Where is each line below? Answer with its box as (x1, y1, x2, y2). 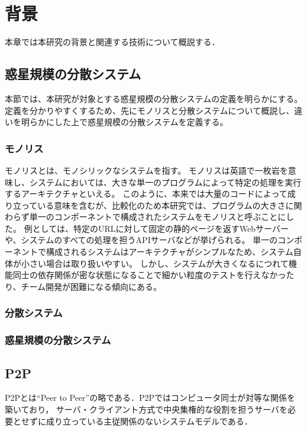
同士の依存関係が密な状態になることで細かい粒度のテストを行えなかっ (12, 269, 286, 281)
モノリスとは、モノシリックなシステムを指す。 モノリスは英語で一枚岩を (5, 164, 288, 176)
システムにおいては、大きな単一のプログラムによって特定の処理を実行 (29, 175, 302, 188)
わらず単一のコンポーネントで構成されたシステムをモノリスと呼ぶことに (5, 210, 286, 223)
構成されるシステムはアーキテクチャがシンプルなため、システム (46, 245, 293, 258)
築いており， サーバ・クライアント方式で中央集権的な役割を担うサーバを (5, 403, 287, 415)
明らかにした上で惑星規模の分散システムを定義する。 (21, 116, 228, 128)
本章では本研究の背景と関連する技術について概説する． (5, 36, 220, 48)
